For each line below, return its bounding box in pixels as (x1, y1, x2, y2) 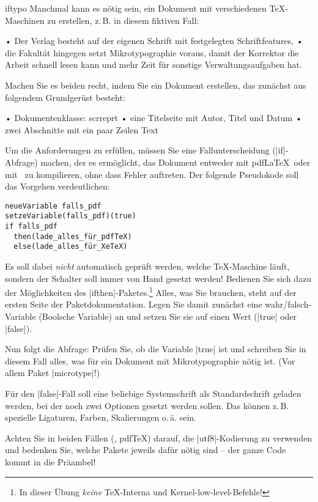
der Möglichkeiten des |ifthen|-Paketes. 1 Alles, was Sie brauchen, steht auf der (5, 284, 297, 298)
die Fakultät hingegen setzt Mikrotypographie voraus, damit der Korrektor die (5, 46, 299, 59)
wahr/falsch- (265, 298, 312, 311)
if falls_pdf (5, 222, 57, 231)
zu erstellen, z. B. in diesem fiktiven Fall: (47, 13, 199, 26)
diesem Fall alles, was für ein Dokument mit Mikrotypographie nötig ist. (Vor (5, 354, 295, 367)
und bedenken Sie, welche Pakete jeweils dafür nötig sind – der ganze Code (5, 443, 286, 456)
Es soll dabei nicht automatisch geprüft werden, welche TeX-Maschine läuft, (5, 260, 290, 272)
